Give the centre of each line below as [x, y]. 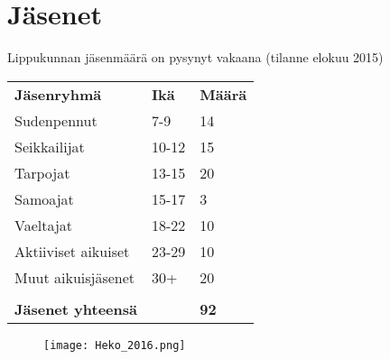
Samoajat [44, 198]
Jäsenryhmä [58, 94]
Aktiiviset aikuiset [72, 251]
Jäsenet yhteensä [76, 308]
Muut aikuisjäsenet [75, 277]
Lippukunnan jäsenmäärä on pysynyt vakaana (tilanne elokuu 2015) [195, 57]
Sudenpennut [56, 120]
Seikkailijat [50, 146]
